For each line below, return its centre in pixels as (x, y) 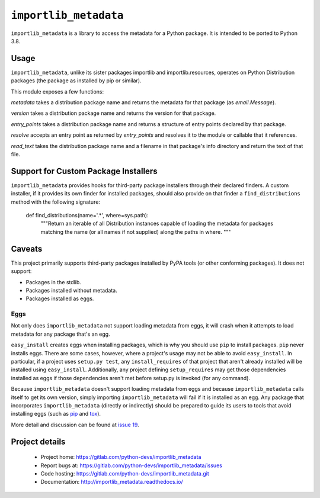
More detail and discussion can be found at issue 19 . (75, 425)
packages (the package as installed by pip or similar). (76, 81)
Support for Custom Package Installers (84, 171)
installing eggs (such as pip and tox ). (56, 414)
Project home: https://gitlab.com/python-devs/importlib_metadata (121, 457)
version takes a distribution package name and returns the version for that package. (113, 113)
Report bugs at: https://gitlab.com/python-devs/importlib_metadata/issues (131, 465)
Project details (38, 441)
